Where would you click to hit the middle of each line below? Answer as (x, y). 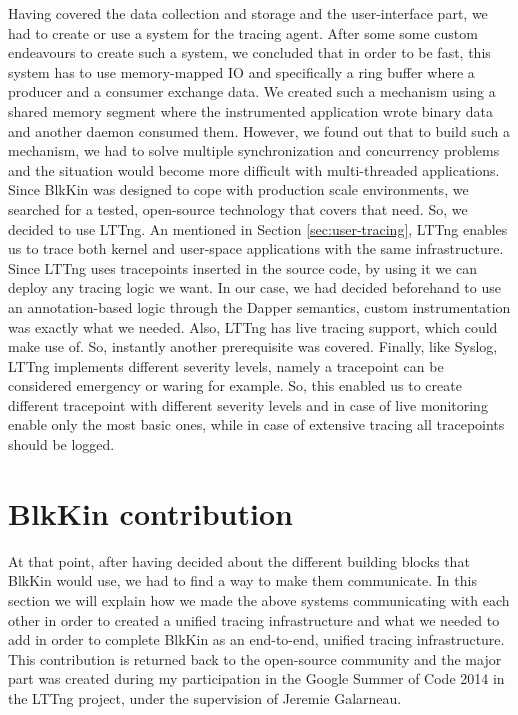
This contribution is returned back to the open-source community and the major (255, 658)
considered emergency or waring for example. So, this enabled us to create (235, 385)
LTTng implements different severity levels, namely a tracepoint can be (226, 365)
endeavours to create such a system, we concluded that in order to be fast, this (249, 52)
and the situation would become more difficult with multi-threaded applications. (254, 169)
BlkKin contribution (150, 512)
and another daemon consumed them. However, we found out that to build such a (259, 130)
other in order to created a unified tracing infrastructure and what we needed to (254, 619)
